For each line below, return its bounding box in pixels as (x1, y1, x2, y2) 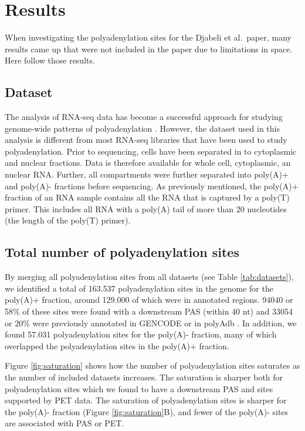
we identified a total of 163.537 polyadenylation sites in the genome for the (5, 282, 273, 294)
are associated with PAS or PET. (5, 417, 124, 429)
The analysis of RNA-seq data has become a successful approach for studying (5, 111, 283, 123)
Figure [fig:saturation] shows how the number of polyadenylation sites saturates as (5, 359, 300, 372)
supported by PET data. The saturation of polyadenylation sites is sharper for (5, 394, 287, 406)
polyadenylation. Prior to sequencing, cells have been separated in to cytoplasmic (5, 145, 297, 157)
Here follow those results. (5, 54, 95, 66)
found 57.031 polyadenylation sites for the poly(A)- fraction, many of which (5, 328, 277, 340)
